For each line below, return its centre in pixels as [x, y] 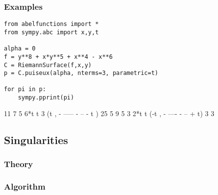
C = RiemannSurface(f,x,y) [48, 65]
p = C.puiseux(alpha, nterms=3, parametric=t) [81, 73]
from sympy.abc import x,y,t [51, 32]
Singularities [36, 139]
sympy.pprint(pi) [46, 98]
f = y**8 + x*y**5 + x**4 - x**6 [58, 57]
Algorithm [25, 186]
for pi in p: [25, 89]
